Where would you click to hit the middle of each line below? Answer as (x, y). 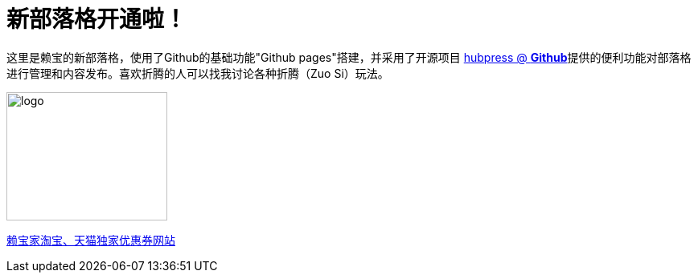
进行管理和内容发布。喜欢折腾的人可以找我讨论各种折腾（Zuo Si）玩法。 (198, 73)
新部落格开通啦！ (97, 19)
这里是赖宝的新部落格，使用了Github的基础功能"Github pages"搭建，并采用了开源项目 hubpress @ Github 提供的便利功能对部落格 (349, 57)
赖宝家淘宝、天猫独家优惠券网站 (91, 240)
